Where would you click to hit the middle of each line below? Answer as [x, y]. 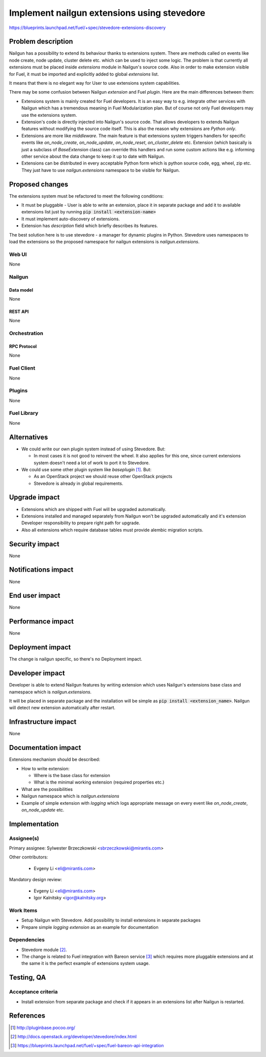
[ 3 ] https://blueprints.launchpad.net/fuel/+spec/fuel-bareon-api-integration [87, 1046]
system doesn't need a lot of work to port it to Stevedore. [92, 463]
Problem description [41, 42]
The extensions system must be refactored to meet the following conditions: [86, 196]
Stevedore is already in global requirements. [78, 483]
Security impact [34, 544]
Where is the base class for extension [72, 775]
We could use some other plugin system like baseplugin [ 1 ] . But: [86, 469]
